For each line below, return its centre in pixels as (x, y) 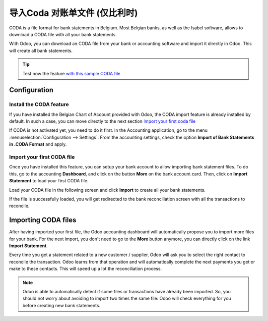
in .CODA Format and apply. (38, 144)
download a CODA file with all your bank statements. (63, 34)
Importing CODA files (43, 220)
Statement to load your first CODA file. (49, 181)
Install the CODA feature (39, 105)
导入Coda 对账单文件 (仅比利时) (74, 13)
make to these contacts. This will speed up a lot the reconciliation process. (86, 269)
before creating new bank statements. (62, 305)
